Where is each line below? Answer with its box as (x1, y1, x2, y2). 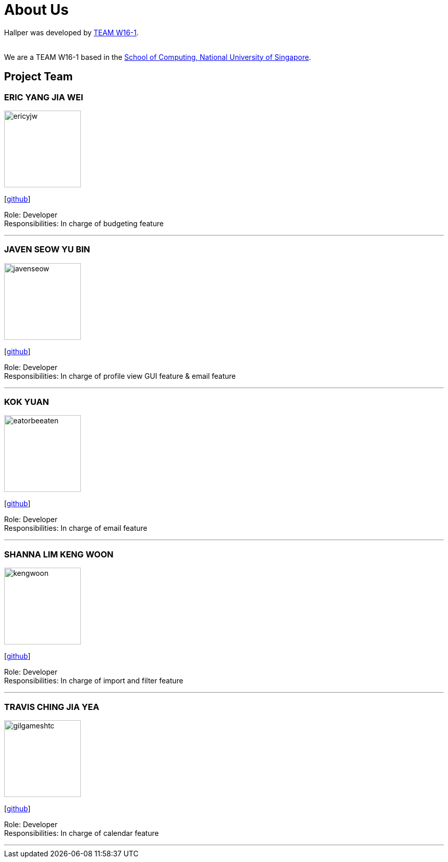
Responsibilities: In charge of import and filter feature (4, 676, 184, 685)
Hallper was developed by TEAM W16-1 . (4, 28, 139, 37)
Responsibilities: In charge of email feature (4, 524, 147, 533)
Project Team (4, 70, 73, 83)
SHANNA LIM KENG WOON (4, 549, 114, 559)
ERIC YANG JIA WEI (4, 92, 83, 102)
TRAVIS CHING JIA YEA (4, 701, 99, 712)
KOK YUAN (4, 397, 49, 407)
